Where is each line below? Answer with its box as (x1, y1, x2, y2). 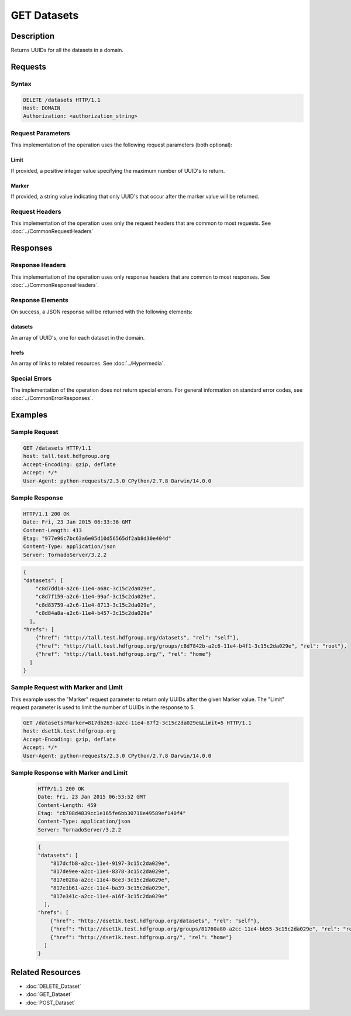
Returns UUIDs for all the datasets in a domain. (11, 47, 124, 54)
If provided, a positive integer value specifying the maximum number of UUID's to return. (11, 167, 225, 174)
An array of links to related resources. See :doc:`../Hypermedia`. (11, 360, 165, 367)
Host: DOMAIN (23, 105, 61, 111)
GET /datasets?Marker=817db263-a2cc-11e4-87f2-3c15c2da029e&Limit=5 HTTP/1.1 (23, 720, 252, 726)
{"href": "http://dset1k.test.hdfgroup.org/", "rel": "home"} (50, 934, 232, 940)
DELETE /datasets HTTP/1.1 (23, 97, 101, 103)
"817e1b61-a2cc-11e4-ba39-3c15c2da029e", (50, 885, 171, 891)
